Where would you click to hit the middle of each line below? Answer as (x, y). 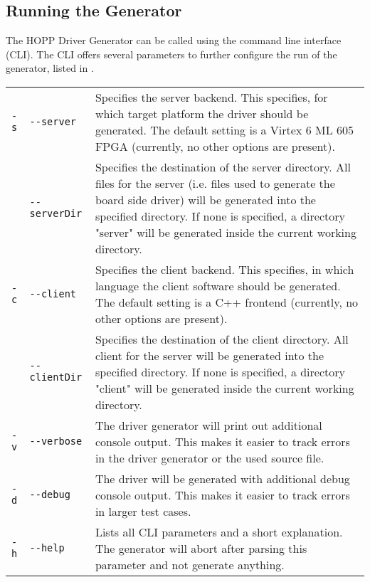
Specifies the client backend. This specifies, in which (224, 269)
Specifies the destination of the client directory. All (222, 339)
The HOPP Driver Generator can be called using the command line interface (174, 40)
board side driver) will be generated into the (205, 199)
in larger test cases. (143, 511)
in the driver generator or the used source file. (210, 457)
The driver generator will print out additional (208, 425)
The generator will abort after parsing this (201, 548)
